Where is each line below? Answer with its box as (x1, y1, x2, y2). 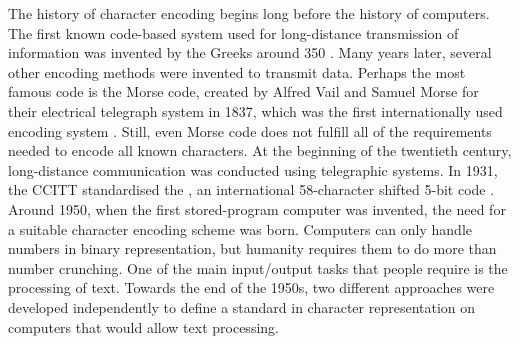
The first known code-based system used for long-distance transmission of (8, 22, 459, 43)
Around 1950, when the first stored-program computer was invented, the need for (8, 198, 506, 219)
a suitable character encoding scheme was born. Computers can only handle (8, 218, 473, 239)
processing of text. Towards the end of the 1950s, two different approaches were (8, 277, 495, 298)
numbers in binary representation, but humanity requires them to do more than (8, 238, 497, 259)
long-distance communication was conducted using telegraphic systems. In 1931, (8, 159, 498, 180)
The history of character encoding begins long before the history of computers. (8, 3, 490, 23)
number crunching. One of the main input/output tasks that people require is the (8, 257, 508, 278)
